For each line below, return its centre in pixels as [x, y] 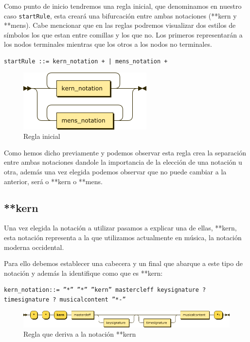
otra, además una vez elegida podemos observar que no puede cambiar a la [115, 172]
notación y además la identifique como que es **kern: [83, 273]
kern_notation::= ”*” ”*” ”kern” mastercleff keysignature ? [105, 290]
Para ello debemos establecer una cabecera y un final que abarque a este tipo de [123, 263]
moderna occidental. [34, 247]
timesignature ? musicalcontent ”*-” [65, 300]
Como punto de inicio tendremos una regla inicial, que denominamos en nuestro [123, 6]
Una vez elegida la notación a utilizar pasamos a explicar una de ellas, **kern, [120, 228]
